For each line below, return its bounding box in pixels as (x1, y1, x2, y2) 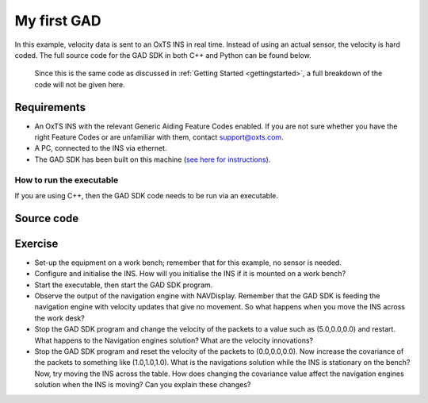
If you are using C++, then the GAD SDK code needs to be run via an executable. (14, 190, 279, 200)
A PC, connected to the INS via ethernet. (34, 144, 167, 153)
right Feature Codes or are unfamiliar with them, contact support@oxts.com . (34, 132, 285, 142)
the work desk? (34, 313, 85, 323)
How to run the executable (14, 175, 119, 186)
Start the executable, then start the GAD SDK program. (34, 280, 213, 290)
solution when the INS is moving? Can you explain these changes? (34, 380, 251, 390)
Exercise (14, 236, 59, 250)
